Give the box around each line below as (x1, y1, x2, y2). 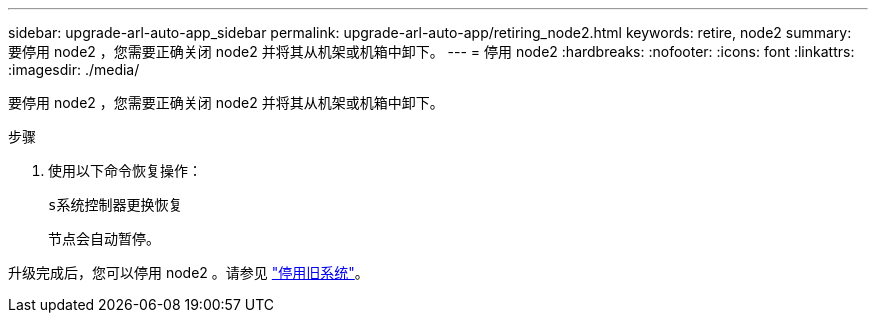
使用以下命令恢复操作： (48, 162, 202, 179)
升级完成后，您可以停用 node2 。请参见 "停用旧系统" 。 (8, 264, 369, 281)
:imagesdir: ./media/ (8, 61, 140, 78)
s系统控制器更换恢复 (48, 197, 183, 213)
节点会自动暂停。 (48, 230, 160, 247)
